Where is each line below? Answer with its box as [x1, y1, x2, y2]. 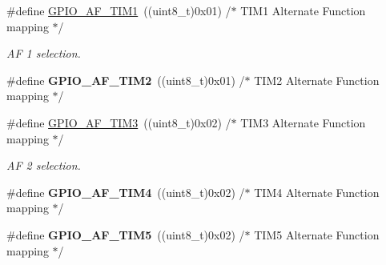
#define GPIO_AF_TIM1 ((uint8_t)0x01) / [6, 2, 231, 18]
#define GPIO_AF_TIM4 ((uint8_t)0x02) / [6, 183, 245, 200]
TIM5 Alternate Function [254, 226, 380, 243]
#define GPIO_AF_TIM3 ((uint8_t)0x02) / [6, 114, 231, 130]
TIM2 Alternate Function [254, 71, 380, 88]
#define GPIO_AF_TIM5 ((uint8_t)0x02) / [6, 226, 245, 243]
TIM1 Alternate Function [240, 2, 366, 18]
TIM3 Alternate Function [240, 114, 366, 130]
